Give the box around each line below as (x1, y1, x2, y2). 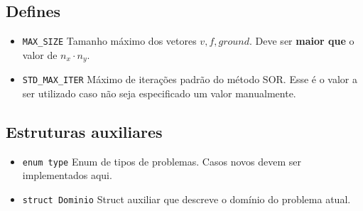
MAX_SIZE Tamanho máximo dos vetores (22, 33, 197, 48)
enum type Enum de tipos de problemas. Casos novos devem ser (22, 153, 301, 168)
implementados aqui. (22, 168, 112, 183)
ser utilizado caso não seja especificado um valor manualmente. (22, 85, 296, 100)
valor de (22, 47, 58, 62)
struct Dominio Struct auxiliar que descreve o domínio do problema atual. (22, 192, 351, 207)
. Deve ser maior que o (249, 33, 354, 48)
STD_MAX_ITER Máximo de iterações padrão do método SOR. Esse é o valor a (22, 72, 358, 87)
